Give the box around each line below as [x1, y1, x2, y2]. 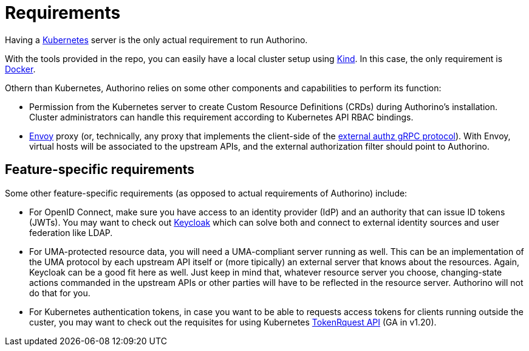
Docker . [5, 63, 36, 74]
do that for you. [29, 287, 90, 298]
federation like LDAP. [29, 227, 113, 238]
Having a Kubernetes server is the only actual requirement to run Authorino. [5, 34, 308, 45]
